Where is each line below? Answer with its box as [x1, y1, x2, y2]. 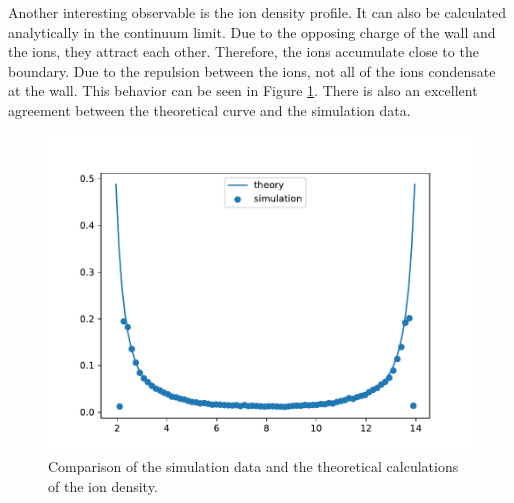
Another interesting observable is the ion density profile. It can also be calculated [8, 2, 506, 22]
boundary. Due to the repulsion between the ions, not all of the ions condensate [8, 60, 496, 81]
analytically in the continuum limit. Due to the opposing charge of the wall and [8, 21, 496, 42]
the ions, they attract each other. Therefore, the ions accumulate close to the [8, 41, 479, 62]
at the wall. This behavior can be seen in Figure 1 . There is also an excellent [8, 80, 478, 101]
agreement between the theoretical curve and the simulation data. [8, 99, 411, 120]
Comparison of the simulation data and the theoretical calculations [48, 456, 459, 477]
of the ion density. [48, 475, 158, 496]
